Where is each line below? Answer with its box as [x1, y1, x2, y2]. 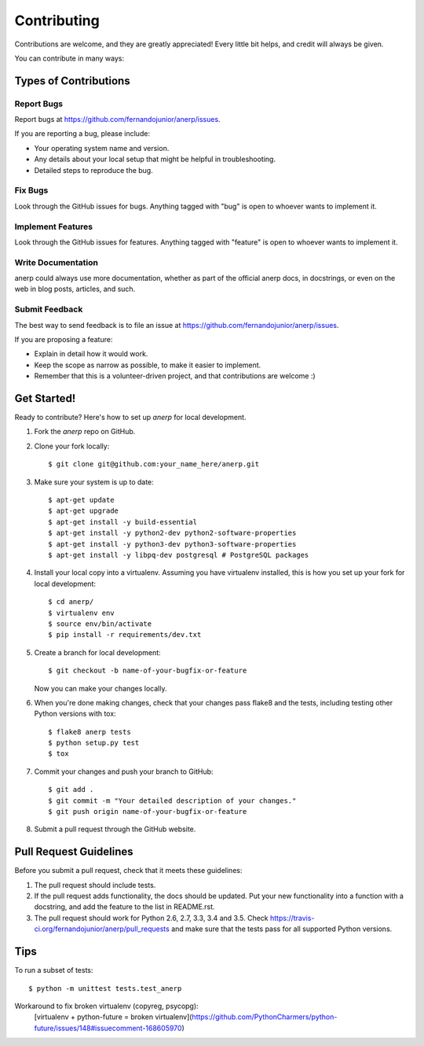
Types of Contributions [14, 74, 130, 87]
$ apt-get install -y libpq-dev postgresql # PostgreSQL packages [48, 551, 309, 559]
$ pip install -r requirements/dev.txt [48, 630, 202, 639]
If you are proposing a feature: [14, 335, 113, 344]
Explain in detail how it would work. [34, 349, 148, 359]
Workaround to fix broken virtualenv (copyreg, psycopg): [14, 1001, 199, 1011]
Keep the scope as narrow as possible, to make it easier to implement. [34, 360, 261, 370]
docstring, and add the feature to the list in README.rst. [34, 902, 215, 912]
